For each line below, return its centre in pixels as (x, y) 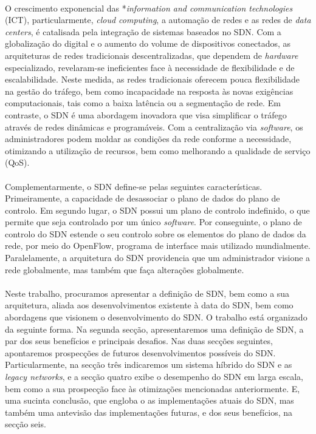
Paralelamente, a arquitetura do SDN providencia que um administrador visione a (158, 258)
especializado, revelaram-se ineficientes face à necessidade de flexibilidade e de (150, 67)
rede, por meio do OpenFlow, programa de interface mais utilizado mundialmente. (158, 246)
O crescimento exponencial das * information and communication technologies (149, 8)
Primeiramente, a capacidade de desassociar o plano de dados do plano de (143, 198)
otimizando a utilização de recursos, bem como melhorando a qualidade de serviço (158, 150)
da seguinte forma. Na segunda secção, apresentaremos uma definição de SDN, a (154, 329)
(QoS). (17, 162)
